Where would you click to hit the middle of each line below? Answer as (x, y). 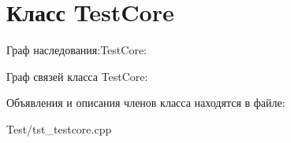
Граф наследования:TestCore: (77, 50)
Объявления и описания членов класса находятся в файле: (146, 103)
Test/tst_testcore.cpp (59, 128)
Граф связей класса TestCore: (77, 76)
